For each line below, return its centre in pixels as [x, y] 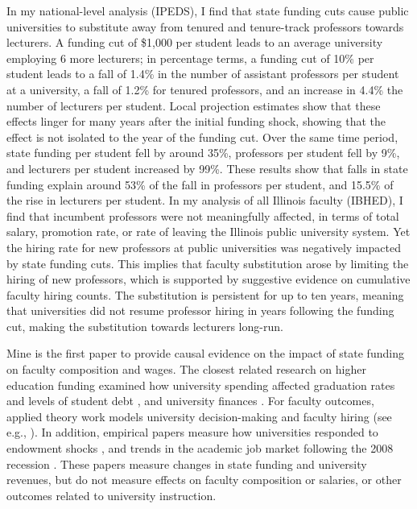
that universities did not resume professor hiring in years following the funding [200, 310]
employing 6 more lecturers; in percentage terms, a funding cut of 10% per [190, 58]
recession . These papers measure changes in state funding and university [187, 463]
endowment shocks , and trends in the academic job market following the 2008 [200, 448]
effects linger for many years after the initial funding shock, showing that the [196, 121]
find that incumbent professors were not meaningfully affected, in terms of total [203, 215]
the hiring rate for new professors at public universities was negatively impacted [204, 247]
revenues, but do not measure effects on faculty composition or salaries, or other [204, 480]
